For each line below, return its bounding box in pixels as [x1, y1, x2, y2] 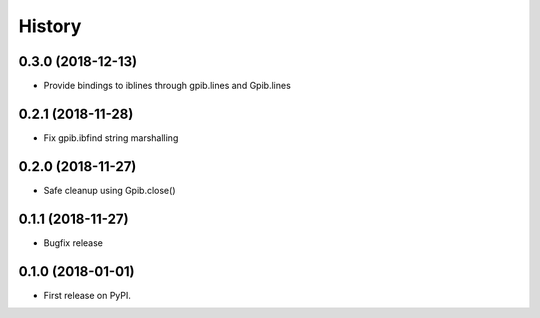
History [18, 15, 82, 37]
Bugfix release [43, 236, 104, 249]
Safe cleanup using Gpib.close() [43, 184, 176, 196]
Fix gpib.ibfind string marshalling [43, 131, 179, 144]
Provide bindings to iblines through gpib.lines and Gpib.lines [43, 80, 292, 92]
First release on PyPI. [43, 289, 132, 301]
